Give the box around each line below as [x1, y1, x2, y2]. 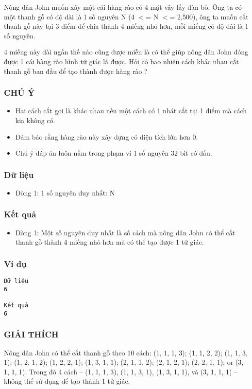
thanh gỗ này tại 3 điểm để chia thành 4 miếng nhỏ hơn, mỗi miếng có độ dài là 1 [4, 21, 249, 31]
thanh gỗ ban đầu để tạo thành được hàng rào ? [4, 66, 148, 76]
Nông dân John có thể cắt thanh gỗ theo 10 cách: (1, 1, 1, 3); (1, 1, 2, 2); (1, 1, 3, [4, 347, 248, 357]
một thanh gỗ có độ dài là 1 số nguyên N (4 [4, 11, 134, 21]
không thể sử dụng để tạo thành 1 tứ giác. [4, 376, 130, 386]
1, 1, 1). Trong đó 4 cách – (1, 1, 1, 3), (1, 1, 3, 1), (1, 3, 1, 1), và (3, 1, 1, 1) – [4, 366, 238, 376]
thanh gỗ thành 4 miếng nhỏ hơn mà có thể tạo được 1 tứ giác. [15, 237, 204, 247]
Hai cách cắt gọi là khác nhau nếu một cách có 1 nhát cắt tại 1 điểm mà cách [15, 106, 247, 116]
